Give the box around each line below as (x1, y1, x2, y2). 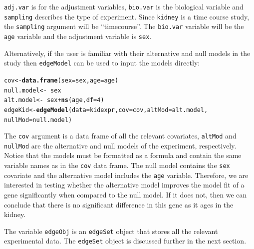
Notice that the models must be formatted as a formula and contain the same (4, 150, 242, 160)
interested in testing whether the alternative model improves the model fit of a (4, 179, 245, 190)
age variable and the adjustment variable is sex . (4, 30, 152, 41)
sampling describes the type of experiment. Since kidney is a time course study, (4, 11, 250, 21)
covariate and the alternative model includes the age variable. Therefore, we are (4, 169, 249, 180)
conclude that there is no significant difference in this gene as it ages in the (4, 199, 234, 209)
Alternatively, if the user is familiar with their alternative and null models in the (4, 47, 251, 58)
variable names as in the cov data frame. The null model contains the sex (4, 160, 230, 170)
